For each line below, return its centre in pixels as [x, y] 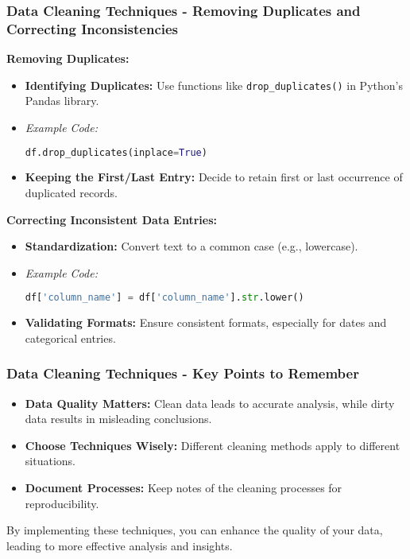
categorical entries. [70, 338]
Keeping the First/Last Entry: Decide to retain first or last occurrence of [214, 177]
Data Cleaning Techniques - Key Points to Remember [183, 373]
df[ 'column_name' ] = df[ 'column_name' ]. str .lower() [164, 298]
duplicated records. [71, 193]
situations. [50, 461]
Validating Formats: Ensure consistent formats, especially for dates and [206, 322]
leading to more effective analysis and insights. [120, 545]
